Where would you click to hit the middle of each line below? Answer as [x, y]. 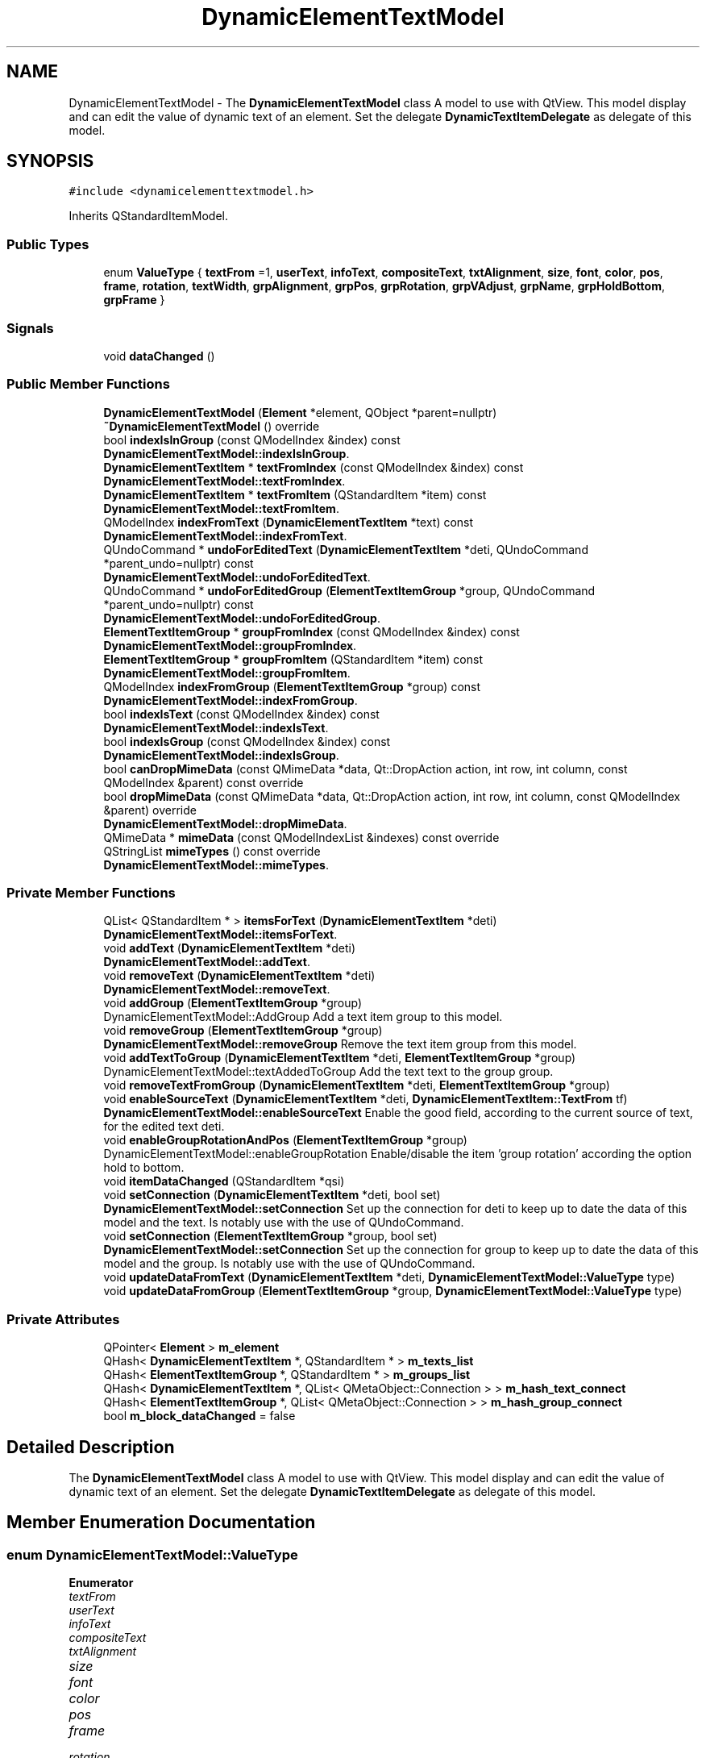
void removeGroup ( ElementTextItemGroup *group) [243, 1031]
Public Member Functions [88, 384]
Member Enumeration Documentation [161, 1523]
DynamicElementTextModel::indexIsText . [216, 727]
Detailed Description [91, 1447]
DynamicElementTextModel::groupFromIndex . [230, 645]
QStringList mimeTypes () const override [212, 851]
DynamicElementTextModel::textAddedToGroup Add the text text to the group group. [328, 1072]
